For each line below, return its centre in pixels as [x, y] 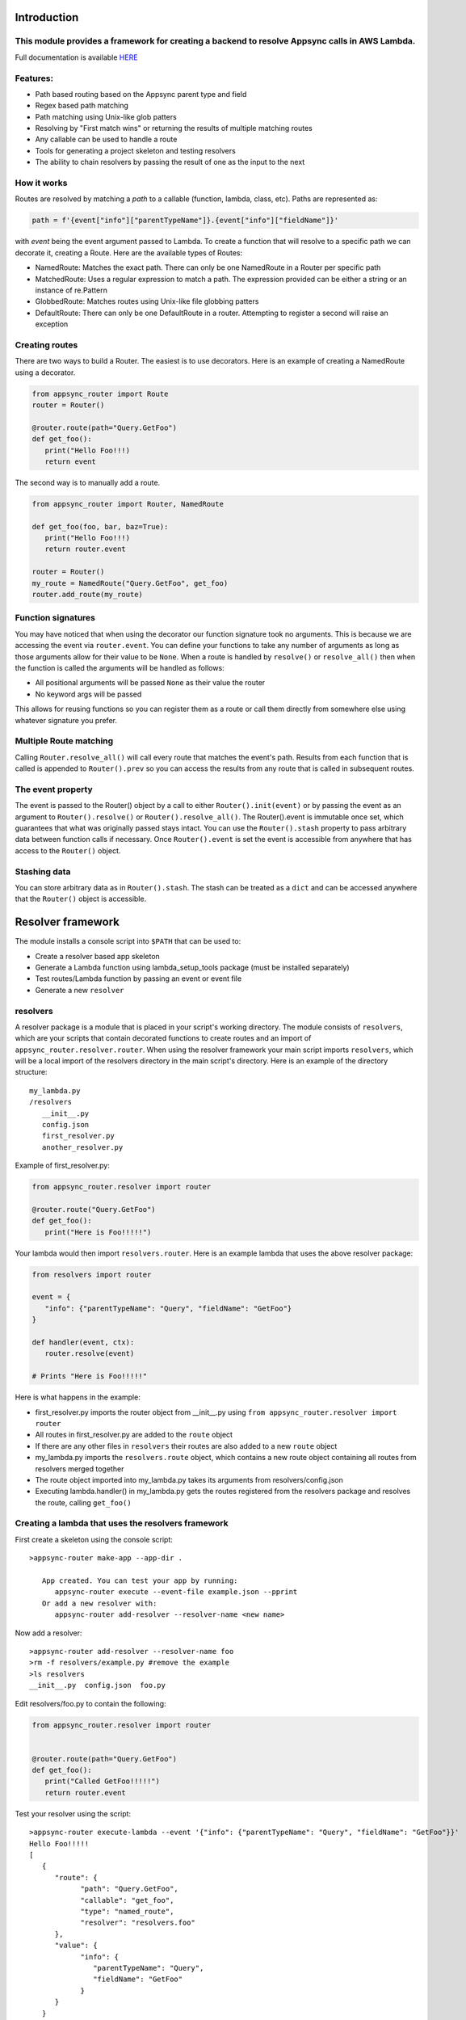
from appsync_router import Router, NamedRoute [128, 504]
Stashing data [43, 871]
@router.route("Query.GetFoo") [94, 1209]
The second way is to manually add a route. [88, 482]
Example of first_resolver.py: [63, 1166]
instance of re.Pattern [71, 290]
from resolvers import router [92, 1274]
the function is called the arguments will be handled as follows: [120, 667]
